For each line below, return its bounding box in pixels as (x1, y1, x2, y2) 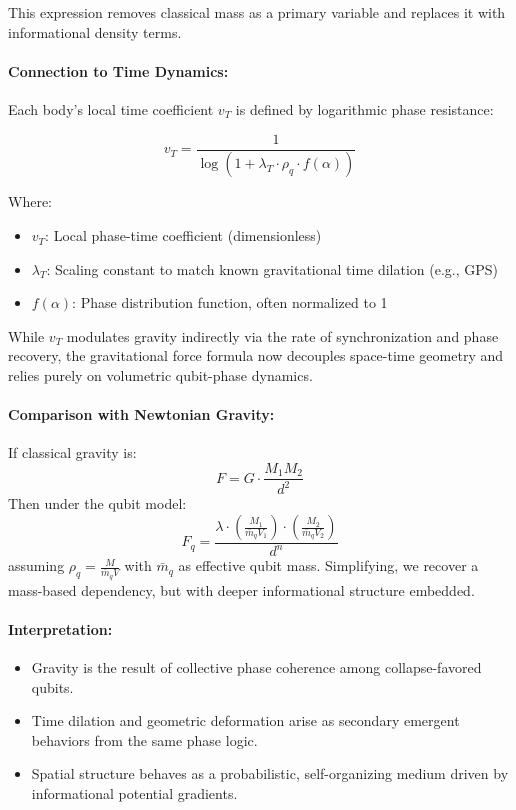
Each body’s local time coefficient (8, 98, 214, 119)
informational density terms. (8, 21, 182, 42)
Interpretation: (8, 618, 113, 639)
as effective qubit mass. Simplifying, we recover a (178, 555, 479, 576)
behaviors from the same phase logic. (31, 729, 258, 750)
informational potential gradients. (31, 783, 238, 804)
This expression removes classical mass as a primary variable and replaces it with (8, 2, 506, 22)
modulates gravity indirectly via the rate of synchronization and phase (66, 325, 499, 346)
